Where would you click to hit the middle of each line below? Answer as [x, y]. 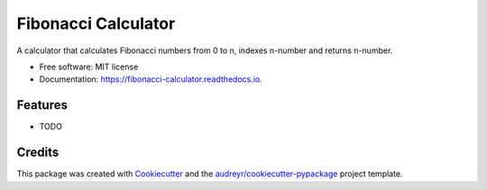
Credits [38, 153]
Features [42, 105]
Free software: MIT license [89, 67]
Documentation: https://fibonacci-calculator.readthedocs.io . [151, 79]
